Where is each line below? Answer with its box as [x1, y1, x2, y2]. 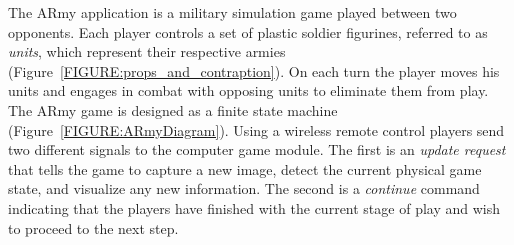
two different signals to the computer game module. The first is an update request [8, 139, 506, 160]
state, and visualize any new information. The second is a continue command [8, 178, 480, 199]
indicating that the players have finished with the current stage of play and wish [8, 197, 500, 218]
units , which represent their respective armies [8, 41, 286, 62]
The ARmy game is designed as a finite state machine [8, 99, 338, 120]
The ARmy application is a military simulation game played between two [8, 2, 457, 22]
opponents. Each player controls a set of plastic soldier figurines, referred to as [8, 21, 488, 42]
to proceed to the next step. [8, 217, 179, 238]
